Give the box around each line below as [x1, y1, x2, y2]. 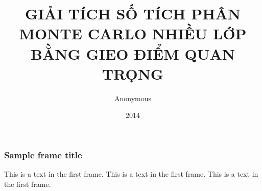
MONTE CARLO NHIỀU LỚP [19, 23, 247, 44]
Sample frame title [4, 148, 82, 161]
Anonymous [114, 92, 152, 103]
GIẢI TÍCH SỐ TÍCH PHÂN [25, 3, 241, 24]
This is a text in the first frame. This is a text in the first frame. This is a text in [4, 169, 258, 179]
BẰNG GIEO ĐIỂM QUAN [31, 43, 235, 64]
